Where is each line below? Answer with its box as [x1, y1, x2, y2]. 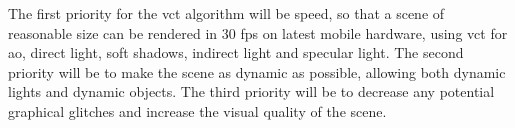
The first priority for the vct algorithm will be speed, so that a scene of [8, 3, 445, 23]
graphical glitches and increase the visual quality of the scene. [8, 100, 387, 121]
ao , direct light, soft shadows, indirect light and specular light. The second [8, 42, 464, 63]
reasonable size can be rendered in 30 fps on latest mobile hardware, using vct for [8, 22, 508, 43]
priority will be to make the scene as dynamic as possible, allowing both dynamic [8, 61, 506, 82]
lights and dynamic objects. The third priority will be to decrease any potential [8, 81, 495, 102]
